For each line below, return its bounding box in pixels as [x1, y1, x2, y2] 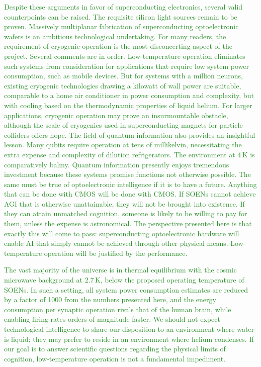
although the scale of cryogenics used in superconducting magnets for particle [4, 120, 243, 130]
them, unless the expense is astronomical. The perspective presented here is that [4, 218, 252, 229]
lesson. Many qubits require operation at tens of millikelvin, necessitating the [4, 139, 242, 150]
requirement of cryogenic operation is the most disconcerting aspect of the [4, 41, 232, 51]
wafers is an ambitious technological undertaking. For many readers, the [4, 31, 226, 41]
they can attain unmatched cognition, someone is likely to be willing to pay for [4, 208, 247, 219]
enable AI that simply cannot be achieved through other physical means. [4, 238, 228, 248]
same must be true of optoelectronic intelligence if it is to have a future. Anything [4, 178, 257, 189]
